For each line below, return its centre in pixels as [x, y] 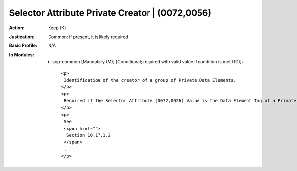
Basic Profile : [23, 46]
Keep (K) [57, 28]
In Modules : [22, 55]
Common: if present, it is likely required [88, 37]
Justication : [22, 37]
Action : [17, 28]
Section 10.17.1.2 [89, 135]
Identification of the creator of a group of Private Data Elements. [150, 80]
